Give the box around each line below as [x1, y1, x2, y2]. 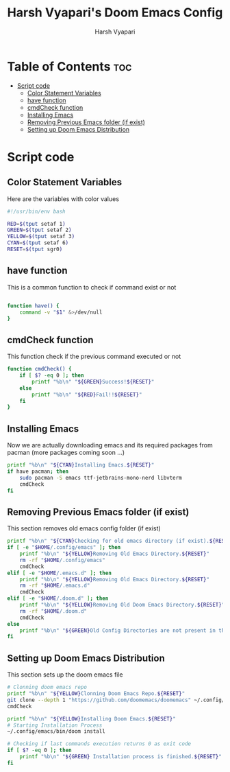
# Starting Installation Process [7, 722, 103, 729]
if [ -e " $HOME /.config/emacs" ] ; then [7, 544, 121, 551]
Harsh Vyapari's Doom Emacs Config [7, 5, 223, 21]
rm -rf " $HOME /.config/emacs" [19, 557, 106, 563]
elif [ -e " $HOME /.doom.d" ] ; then [7, 595, 109, 602]
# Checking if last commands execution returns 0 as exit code [7, 740, 192, 747]
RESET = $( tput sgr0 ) [7, 246, 63, 253]
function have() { [7, 302, 60, 309]
